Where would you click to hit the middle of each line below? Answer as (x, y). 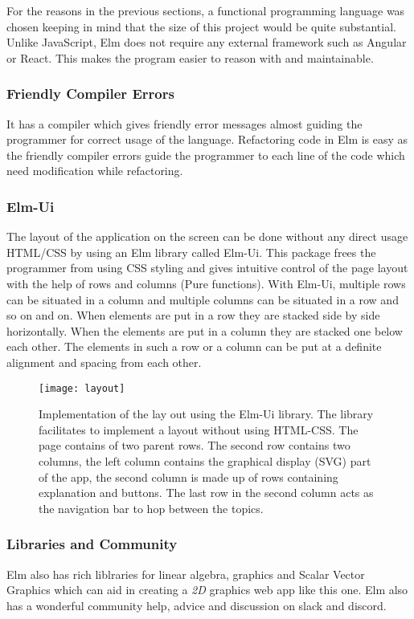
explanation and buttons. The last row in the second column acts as (206, 493)
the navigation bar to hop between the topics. (151, 508)
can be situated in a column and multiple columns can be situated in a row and (203, 299)
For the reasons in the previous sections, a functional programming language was (206, 10)
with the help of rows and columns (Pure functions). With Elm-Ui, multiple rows (206, 283)
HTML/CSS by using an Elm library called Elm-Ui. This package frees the (191, 252)
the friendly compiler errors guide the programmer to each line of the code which (206, 155)
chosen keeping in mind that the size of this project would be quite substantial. (201, 26)
